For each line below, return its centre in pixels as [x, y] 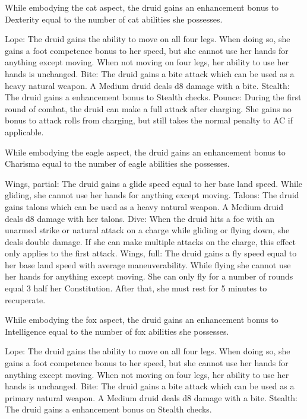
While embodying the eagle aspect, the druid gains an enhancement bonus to [145, 152]
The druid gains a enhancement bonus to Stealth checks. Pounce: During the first [153, 97]
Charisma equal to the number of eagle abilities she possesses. [117, 164]
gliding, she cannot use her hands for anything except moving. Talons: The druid [152, 195]
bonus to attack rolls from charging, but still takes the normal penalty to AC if [149, 120]
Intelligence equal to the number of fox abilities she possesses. [117, 331]
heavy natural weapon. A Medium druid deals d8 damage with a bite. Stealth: [147, 85]
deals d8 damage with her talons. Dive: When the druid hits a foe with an [140, 218]
